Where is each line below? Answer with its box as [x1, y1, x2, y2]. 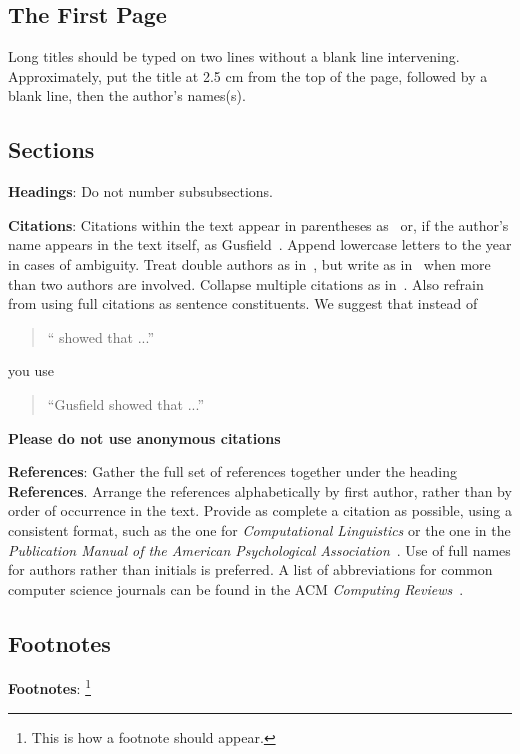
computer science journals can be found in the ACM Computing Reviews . [8, 578, 464, 599]
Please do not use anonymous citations [8, 427, 281, 448]
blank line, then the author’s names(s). [8, 85, 246, 106]
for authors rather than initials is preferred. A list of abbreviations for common [8, 559, 493, 580]
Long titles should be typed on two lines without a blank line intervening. [8, 46, 460, 67]
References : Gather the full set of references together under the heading [8, 461, 458, 482]
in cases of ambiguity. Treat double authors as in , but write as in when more [8, 253, 491, 274]
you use [8, 360, 54, 381]
